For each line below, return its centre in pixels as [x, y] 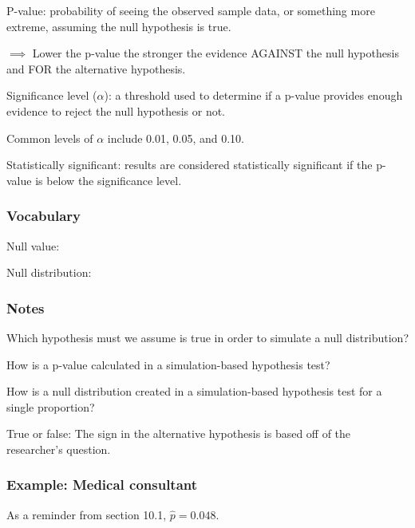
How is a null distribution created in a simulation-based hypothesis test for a [194, 391]
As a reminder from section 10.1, [87, 514]
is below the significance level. [109, 180]
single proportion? [51, 406]
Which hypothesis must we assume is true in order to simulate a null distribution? [207, 337]
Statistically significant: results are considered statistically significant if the [190, 165]
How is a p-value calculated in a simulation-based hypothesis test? [168, 364]
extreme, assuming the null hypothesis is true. [119, 26]
